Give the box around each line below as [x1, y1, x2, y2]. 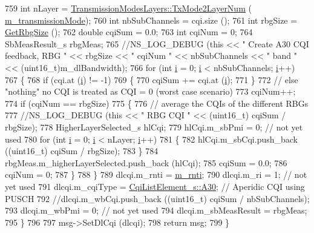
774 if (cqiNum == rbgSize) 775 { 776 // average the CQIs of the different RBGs [5, 96, 309, 109]
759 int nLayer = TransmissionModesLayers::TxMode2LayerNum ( [5, 2, 252, 14]
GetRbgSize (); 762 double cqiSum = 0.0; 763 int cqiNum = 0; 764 [5, 25, 253, 38]
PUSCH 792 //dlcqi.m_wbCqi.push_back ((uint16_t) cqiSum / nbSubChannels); [5, 192, 310, 204]
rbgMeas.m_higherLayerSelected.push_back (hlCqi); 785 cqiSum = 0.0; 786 [5, 156, 287, 169]
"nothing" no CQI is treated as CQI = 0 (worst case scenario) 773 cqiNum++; [5, 85, 296, 98]
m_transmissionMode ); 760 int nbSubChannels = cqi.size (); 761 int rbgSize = [5, 13, 298, 26]
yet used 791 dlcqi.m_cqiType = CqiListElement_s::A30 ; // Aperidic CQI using [5, 180, 305, 192]
